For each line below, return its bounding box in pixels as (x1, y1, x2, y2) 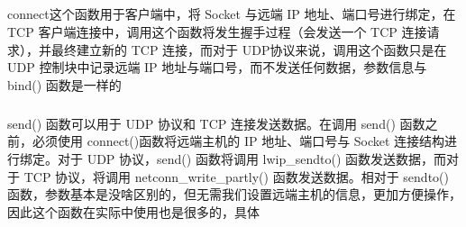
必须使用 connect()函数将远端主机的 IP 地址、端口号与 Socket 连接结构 (32, 132, 445, 150)
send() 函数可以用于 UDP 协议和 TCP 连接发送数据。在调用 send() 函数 (7, 113, 425, 132)
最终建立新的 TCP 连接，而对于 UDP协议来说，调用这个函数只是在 (50, 40, 447, 59)
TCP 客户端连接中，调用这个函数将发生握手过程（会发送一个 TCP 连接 (7, 22, 427, 41)
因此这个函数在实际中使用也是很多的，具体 (7, 202, 260, 221)
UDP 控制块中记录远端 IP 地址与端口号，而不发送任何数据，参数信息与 (7, 58, 427, 77)
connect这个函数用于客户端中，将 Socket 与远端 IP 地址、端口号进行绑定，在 (7, 5, 456, 23)
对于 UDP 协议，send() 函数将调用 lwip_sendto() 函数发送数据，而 (57, 149, 447, 168)
